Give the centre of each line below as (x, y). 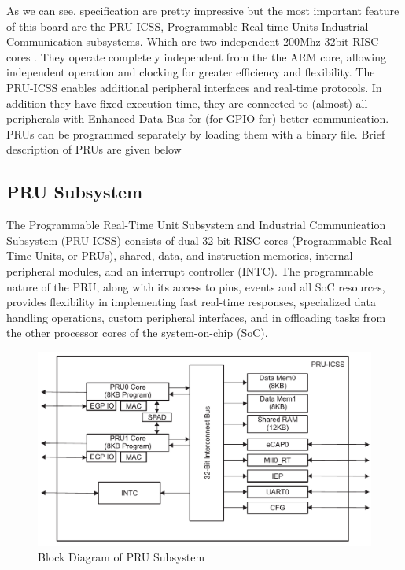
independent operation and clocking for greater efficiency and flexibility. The (191, 72)
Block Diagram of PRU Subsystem (121, 556)
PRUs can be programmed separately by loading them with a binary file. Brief (196, 133)
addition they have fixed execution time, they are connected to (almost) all (187, 103)
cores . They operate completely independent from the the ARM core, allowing (197, 56)
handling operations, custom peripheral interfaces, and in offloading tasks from (196, 317)
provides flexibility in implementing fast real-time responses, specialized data (191, 302)
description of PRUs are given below (94, 149)
